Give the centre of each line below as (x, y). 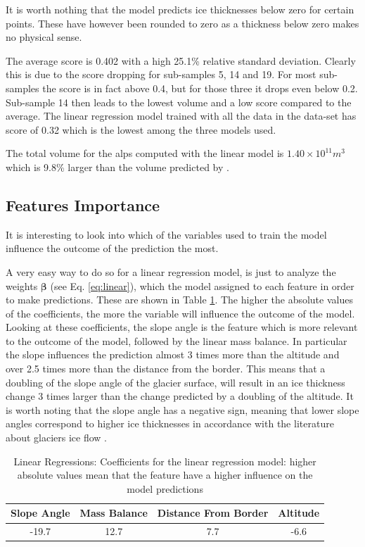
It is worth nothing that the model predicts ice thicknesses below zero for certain (180, 9)
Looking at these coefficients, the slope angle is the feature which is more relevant (182, 327)
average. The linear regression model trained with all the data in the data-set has (181, 116)
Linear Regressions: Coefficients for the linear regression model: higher (165, 461)
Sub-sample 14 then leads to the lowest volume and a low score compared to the (179, 102)
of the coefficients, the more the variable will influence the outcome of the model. (180, 313)
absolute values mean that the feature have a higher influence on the (165, 475)
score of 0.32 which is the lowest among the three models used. (141, 129)
